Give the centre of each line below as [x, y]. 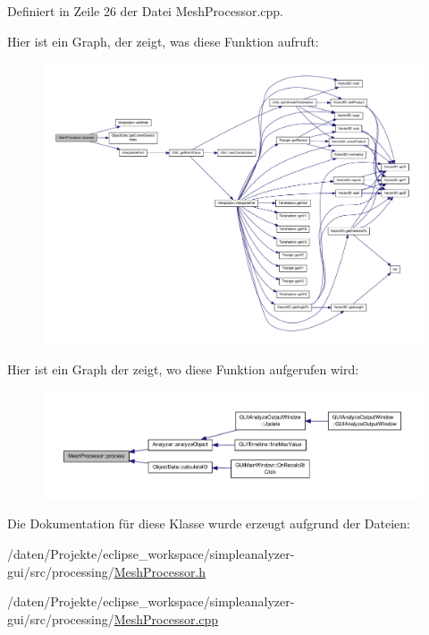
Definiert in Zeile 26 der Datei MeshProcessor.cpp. [145, 11]
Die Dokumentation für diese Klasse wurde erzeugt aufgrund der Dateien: [209, 523]
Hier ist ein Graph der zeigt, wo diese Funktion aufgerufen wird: [183, 369]
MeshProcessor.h [160, 571]
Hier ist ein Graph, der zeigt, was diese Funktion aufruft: [163, 41]
